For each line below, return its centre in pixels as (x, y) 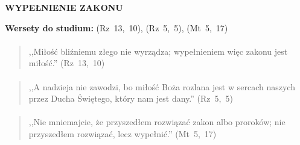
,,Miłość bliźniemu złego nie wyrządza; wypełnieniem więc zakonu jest (158, 51)
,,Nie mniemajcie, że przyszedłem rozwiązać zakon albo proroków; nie (157, 122)
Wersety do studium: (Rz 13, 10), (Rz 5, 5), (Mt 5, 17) (116, 27)
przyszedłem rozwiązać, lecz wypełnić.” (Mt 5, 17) (123, 133)
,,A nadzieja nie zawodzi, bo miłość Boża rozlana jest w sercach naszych (162, 86)
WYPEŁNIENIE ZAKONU (64, 7)
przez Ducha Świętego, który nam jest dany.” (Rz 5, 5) (131, 98)
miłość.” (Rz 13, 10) (67, 63)
